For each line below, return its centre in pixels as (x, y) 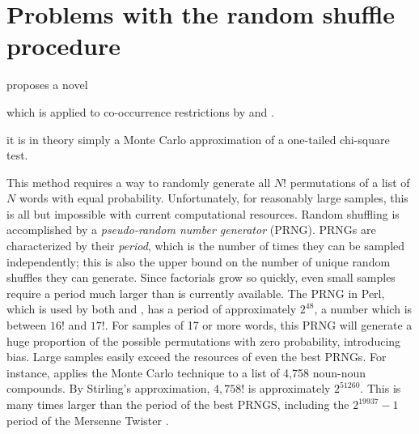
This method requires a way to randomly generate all (139, 182)
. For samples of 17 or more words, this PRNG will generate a (258, 325)
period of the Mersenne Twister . (88, 420)
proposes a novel (47, 85)
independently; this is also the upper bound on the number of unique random (199, 261)
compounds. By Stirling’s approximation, (108, 388)
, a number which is (363, 309)
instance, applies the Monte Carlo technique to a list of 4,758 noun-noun (186, 372)
